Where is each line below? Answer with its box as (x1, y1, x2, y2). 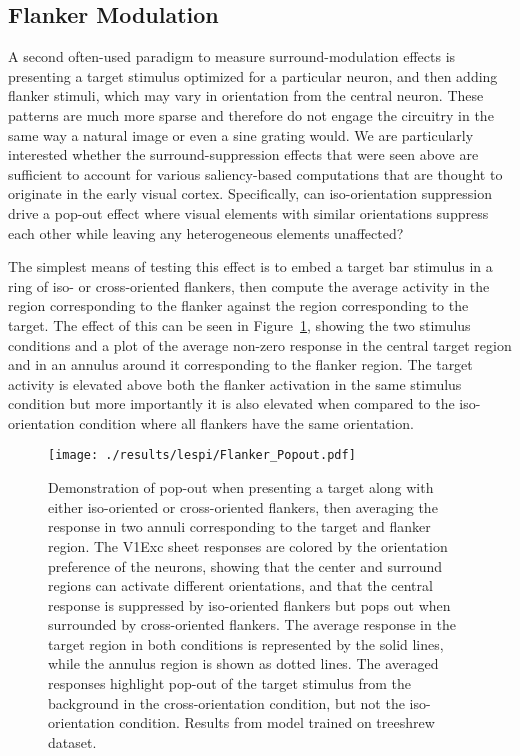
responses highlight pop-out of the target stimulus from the (48, 673, 411, 694)
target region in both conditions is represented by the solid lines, (48, 633, 444, 654)
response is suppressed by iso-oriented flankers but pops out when (48, 594, 451, 615)
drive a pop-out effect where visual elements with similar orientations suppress (8, 202, 489, 223)
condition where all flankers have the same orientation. (79, 412, 414, 433)
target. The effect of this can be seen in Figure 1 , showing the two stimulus (8, 314, 471, 335)
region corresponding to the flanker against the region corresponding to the (8, 295, 469, 316)
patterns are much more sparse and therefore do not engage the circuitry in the (8, 104, 494, 125)
